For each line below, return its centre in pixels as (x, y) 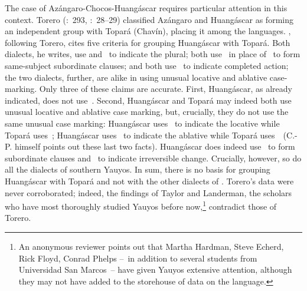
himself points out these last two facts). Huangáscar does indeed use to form (155, 146)
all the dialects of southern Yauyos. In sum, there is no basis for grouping (138, 169)
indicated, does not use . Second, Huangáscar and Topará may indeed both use (148, 100)
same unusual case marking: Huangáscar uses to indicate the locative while (142, 123)
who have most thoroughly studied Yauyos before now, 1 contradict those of (141, 205)
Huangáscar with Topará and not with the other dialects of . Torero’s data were (149, 181)
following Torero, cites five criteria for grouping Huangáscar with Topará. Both (148, 42)
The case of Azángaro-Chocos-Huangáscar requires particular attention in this (146, 8)
